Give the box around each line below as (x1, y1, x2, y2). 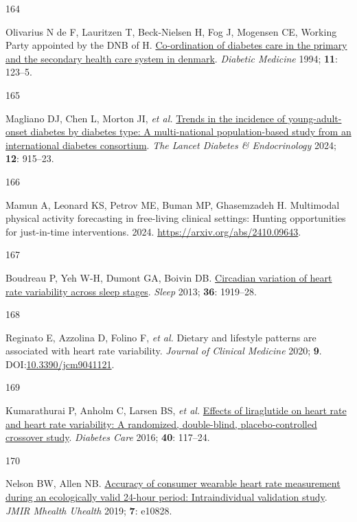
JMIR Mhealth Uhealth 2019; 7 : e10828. (5, 503, 172, 517)
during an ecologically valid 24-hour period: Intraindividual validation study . (5, 490, 327, 504)
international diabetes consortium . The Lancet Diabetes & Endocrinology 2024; (5, 137, 336, 152)
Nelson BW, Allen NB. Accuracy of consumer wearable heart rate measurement (5, 476, 341, 490)
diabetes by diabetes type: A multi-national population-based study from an (30, 124, 352, 139)
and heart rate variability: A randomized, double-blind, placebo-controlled (5, 416, 317, 431)
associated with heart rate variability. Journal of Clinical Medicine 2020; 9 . (5, 343, 322, 358)
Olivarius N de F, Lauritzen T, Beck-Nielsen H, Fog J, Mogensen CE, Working (5, 24, 337, 38)
